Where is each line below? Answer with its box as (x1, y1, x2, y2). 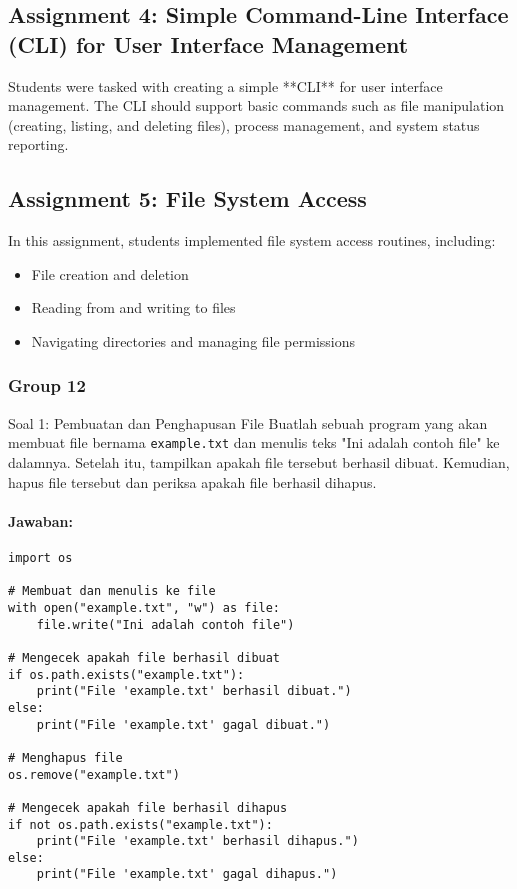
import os (8, 551, 73, 565)
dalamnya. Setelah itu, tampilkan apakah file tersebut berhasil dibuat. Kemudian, (8, 452, 510, 473)
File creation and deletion (31, 263, 189, 284)
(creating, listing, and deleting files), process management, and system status (8, 114, 480, 135)
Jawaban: (8, 510, 73, 531)
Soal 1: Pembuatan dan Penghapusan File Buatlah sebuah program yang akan (8, 412, 488, 433)
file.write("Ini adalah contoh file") (36, 617, 295, 632)
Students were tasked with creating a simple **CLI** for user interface (8, 75, 443, 96)
